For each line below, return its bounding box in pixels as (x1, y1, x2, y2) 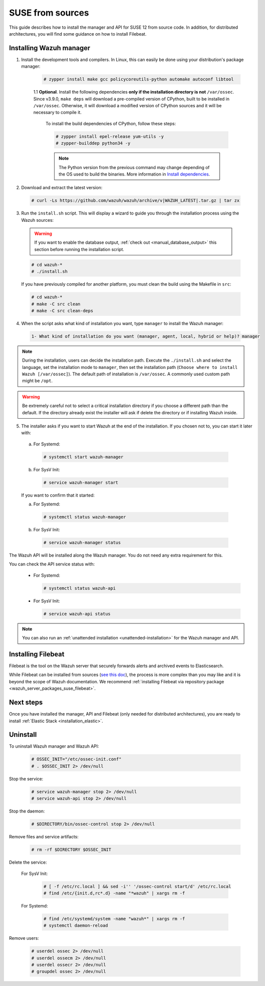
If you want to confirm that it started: (21, 492, 95, 498)
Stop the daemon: (9, 808, 45, 814)
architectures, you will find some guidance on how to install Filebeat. (9, 31, 147, 37)
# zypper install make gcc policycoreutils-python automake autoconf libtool (43, 77, 234, 82)
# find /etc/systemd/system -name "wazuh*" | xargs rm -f (43, 916, 185, 921)
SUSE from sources (9, 7, 89, 18)
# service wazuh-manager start (43, 480, 119, 485)
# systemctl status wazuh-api (43, 585, 116, 591)
